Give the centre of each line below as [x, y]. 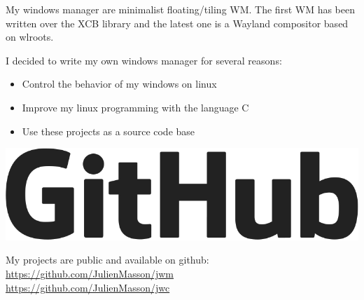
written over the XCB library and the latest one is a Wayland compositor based [177, 23]
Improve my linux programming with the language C [135, 107]
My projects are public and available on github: [107, 260]
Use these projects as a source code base [108, 131]
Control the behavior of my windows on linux [119, 84]
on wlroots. [30, 37]
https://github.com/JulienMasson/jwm [90, 273]
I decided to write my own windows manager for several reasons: [144, 60]
